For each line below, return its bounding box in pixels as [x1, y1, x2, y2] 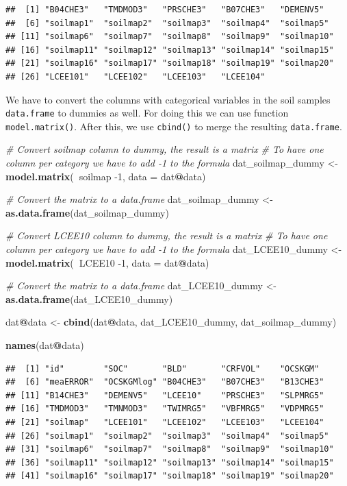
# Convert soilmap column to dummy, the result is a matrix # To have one [5, 142, 324, 156]
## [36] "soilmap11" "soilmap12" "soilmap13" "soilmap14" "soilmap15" [5, 457, 334, 467]
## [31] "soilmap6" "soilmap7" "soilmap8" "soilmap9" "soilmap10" [5, 444, 334, 454]
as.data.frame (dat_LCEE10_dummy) [5, 291, 173, 306]
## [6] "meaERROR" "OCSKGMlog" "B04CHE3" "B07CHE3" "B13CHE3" [5, 377, 324, 387]
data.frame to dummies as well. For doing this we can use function [5, 106, 289, 120]
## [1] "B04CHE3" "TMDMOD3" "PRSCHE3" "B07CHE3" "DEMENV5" [5, 5, 324, 14]
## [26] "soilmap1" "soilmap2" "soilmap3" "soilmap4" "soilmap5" [5, 430, 329, 441]
